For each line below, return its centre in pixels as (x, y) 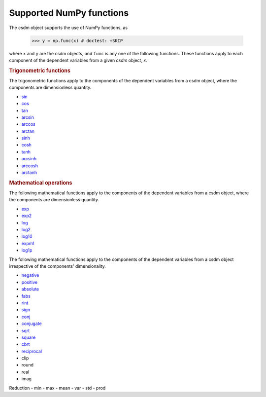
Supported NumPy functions (69, 13)
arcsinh (29, 159)
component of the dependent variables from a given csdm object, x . (78, 60)
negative (30, 275)
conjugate (32, 324)
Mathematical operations (41, 182)
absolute (30, 289)
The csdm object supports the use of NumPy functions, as (68, 28)
